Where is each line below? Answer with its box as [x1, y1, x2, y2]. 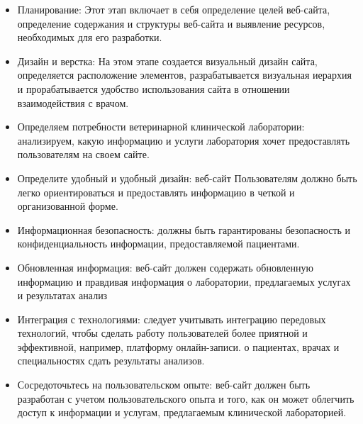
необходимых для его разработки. [17, 30, 162, 45]
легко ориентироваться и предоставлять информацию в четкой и [17, 184, 295, 199]
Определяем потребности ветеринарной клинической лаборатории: [17, 119, 305, 134]
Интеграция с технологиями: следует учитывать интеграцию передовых [17, 311, 326, 326]
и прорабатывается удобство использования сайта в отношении [17, 81, 290, 96]
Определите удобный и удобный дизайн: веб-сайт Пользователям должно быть [17, 170, 357, 185]
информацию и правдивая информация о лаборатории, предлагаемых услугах [17, 274, 351, 289]
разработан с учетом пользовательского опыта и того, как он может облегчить [17, 391, 354, 406]
